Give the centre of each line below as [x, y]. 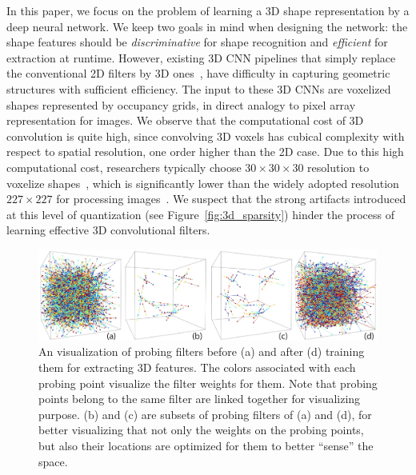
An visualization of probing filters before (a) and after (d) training [202, 351]
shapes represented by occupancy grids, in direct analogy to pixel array [181, 104]
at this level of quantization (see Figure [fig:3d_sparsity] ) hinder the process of [201, 214]
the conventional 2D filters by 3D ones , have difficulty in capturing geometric [198, 73]
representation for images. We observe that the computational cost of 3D [185, 120]
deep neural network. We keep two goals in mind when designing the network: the [207, 26]
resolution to [338, 167]
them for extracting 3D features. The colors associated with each [197, 367]
